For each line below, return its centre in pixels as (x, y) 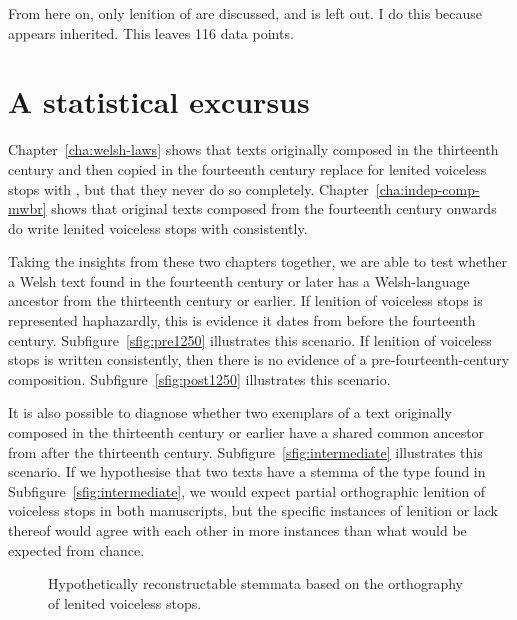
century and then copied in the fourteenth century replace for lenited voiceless (247, 168)
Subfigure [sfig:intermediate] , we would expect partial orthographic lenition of (247, 490)
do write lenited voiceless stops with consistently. (158, 227)
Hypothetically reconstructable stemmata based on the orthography (255, 583)
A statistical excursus (159, 101)
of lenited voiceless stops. (125, 602)
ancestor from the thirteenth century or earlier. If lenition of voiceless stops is (245, 300)
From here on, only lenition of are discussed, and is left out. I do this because (245, 13)
